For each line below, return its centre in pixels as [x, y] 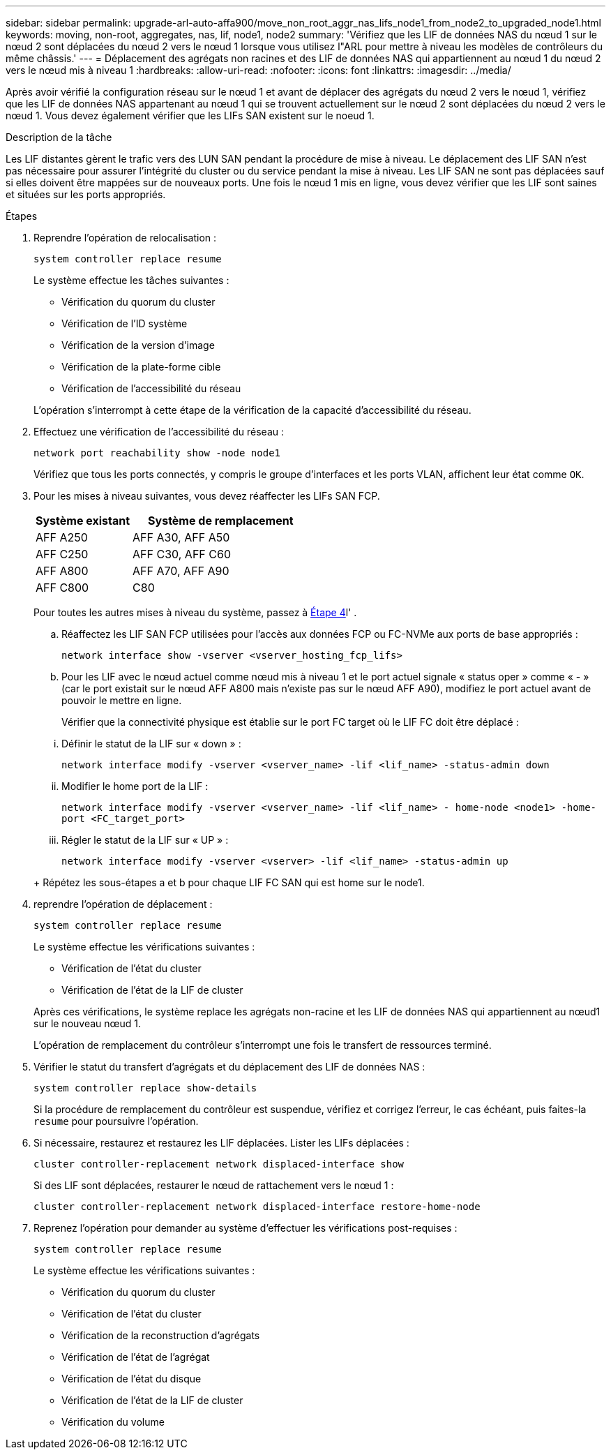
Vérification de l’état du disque [131, 1379]
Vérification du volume [113, 1422]
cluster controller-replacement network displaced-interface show [219, 1164]
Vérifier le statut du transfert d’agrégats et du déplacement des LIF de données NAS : [229, 1067]
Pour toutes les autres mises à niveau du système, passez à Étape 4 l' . [195, 612]
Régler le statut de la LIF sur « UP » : [145, 840]
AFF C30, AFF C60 [182, 554]
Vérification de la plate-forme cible [141, 367]
